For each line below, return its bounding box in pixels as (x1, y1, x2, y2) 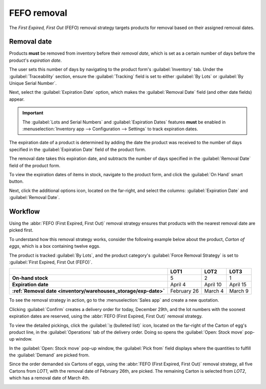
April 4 (170, 281, 186, 288)
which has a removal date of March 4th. (9, 375, 90, 381)
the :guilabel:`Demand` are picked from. (9, 352, 90, 358)
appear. (9, 96, 25, 102)
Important (22, 110, 44, 116)
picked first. (9, 227, 33, 233)
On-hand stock (12, 274, 48, 281)
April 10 (204, 281, 222, 288)
